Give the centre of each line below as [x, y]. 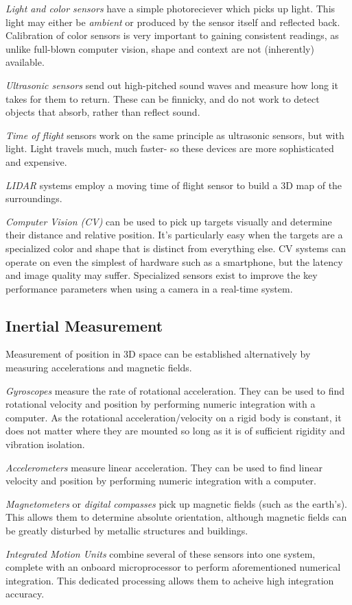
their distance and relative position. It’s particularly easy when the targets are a [174, 235]
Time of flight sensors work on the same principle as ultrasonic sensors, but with [175, 135]
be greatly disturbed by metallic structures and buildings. [127, 531]
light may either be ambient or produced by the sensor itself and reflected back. [173, 22]
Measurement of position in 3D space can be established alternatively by [158, 354]
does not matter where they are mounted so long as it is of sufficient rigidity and [175, 431]
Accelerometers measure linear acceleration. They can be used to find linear [164, 467]
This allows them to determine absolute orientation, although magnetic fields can [176, 517]
